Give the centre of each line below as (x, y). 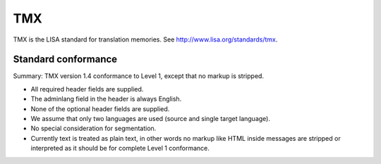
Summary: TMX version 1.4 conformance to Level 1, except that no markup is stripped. (139, 76)
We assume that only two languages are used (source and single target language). (151, 119)
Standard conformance (65, 59)
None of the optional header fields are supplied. (100, 108)
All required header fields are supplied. (87, 89)
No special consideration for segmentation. (93, 128)
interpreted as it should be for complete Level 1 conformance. (120, 149)
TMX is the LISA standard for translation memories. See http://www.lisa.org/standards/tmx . (145, 39)
